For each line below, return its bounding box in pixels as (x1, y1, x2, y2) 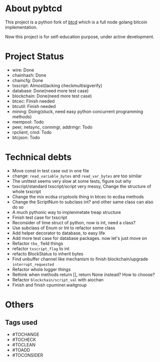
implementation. (5, 24, 38, 30)
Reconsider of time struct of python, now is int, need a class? (12, 219, 136, 225)
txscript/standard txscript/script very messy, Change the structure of (12, 183, 152, 189)
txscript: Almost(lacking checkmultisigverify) (12, 83, 103, 88)
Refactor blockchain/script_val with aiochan (12, 277, 104, 282)
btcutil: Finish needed (12, 103, 56, 109)
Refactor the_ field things (12, 240, 64, 246)
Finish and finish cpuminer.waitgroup (12, 282, 87, 288)
